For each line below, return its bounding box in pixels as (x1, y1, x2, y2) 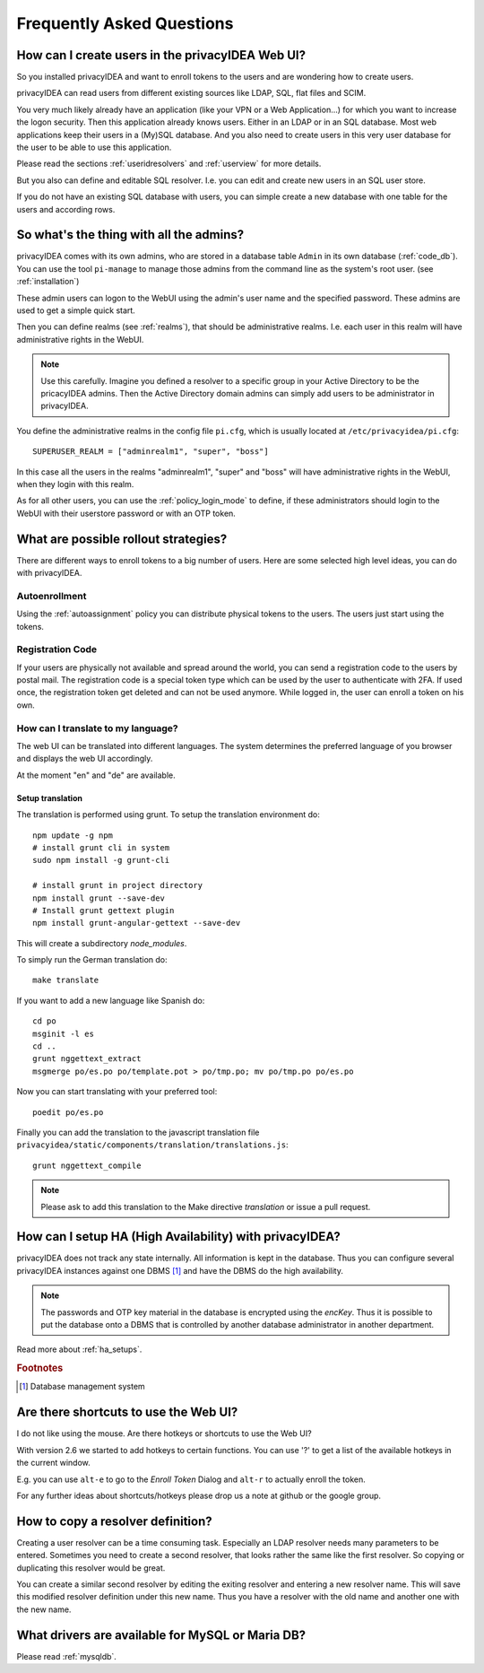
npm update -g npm (32, 830, 114, 841)
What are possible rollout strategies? (16, 531, 228, 546)
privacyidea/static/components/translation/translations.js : (16, 1139, 289, 1150)
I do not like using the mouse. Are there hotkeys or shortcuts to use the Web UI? (16, 1428, 313, 1439)
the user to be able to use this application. (16, 142, 172, 152)
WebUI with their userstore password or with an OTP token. (16, 508, 237, 518)
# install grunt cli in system (32, 842, 170, 852)
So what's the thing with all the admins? (16, 227, 245, 242)
